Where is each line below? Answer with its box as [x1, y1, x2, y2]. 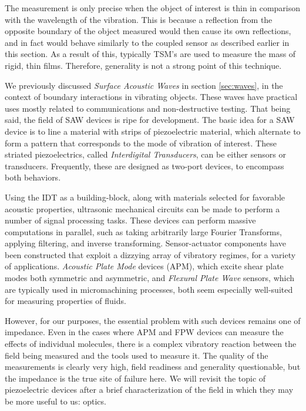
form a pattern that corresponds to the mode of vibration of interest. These [5, 136, 277, 149]
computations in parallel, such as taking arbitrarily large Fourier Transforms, [5, 225, 282, 238]
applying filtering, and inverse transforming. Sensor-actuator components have [5, 237, 286, 249]
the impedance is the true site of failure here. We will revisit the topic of [5, 372, 266, 384]
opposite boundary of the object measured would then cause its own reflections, [5, 25, 291, 37]
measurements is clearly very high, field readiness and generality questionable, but [5, 360, 301, 373]
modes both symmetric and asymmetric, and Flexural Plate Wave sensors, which [5, 272, 295, 284]
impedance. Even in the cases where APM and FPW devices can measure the [5, 326, 284, 338]
